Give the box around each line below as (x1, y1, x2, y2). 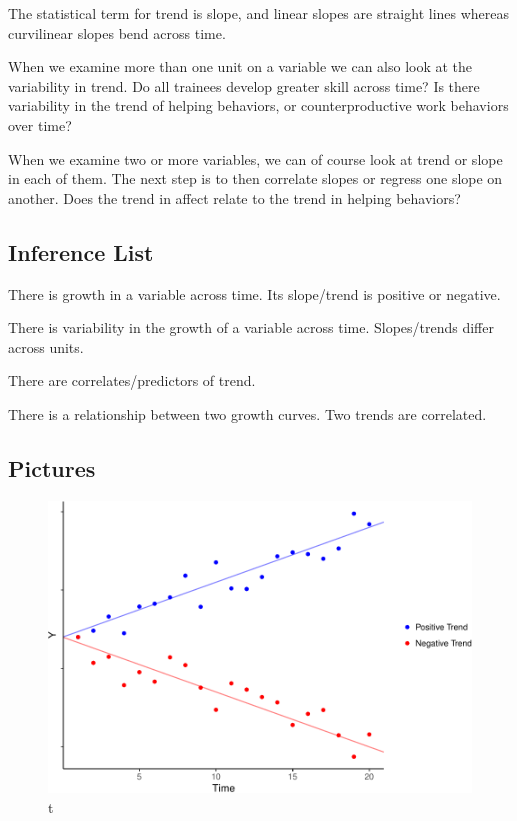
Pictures (8, 452, 96, 483)
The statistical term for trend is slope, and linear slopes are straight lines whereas (8, 3, 510, 23)
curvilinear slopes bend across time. (8, 22, 226, 43)
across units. (8, 336, 84, 357)
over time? (8, 114, 72, 135)
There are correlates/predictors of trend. (8, 370, 256, 391)
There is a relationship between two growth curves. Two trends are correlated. (8, 403, 487, 424)
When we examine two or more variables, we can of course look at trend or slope (8, 148, 503, 169)
